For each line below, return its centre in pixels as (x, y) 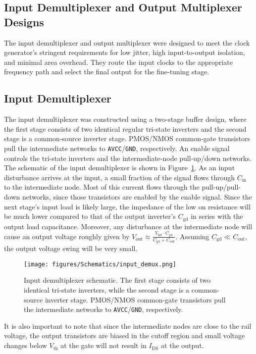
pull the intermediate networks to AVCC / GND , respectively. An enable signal (117, 148)
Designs (24, 22)
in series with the (217, 216)
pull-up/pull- (221, 187)
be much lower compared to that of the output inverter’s (90, 216)
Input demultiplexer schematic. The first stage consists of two (117, 280)
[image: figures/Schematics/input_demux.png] (100, 264)
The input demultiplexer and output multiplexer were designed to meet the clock (127, 42)
